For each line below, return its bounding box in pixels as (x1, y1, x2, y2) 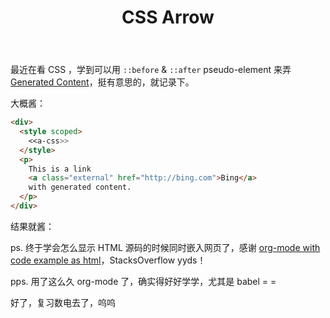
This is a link (28, 164, 92, 174)
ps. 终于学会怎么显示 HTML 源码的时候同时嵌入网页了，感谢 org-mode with (10, 241, 321, 253)
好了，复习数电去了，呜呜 (10, 296, 116, 308)
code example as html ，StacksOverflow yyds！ (10, 254, 207, 266)
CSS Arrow (121, 6, 215, 29)
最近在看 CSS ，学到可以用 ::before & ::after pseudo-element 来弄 (10, 64, 292, 76)
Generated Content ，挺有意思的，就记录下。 (10, 76, 195, 88)
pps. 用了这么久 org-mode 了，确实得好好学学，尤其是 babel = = (10, 275, 277, 287)
